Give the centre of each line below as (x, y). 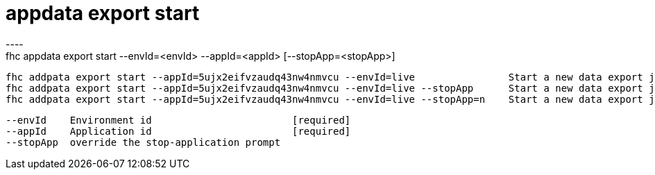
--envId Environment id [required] (178, 120)
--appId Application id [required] (178, 131)
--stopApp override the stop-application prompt (143, 142)
